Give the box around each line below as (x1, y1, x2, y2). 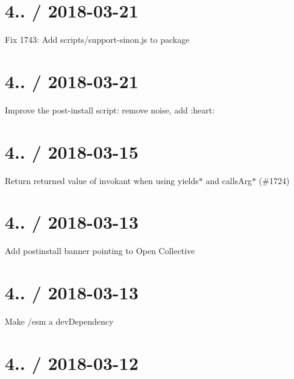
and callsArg (205, 174, 252, 186)
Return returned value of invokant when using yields (5, 174, 199, 186)
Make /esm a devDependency (5, 315, 114, 327)
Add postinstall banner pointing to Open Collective (5, 244, 195, 257)
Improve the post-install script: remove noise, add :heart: (5, 103, 215, 116)
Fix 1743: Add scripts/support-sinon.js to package (5, 33, 190, 46)
